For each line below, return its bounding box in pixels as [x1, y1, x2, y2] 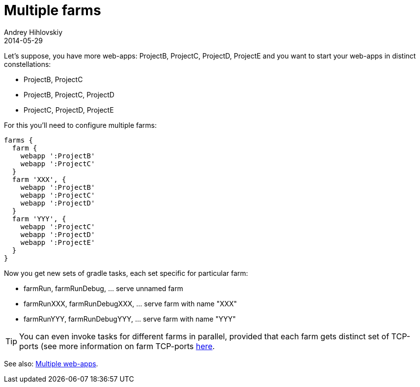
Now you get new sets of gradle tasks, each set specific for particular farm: [4, 268, 248, 277]
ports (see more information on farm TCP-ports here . [19, 341, 215, 351]
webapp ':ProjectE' [20, 238, 95, 246]
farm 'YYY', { [12, 214, 66, 223]
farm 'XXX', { [12, 175, 66, 183]
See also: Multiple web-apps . [4, 359, 98, 368]
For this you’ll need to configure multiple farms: [4, 120, 157, 129]
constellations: [4, 60, 51, 68]
